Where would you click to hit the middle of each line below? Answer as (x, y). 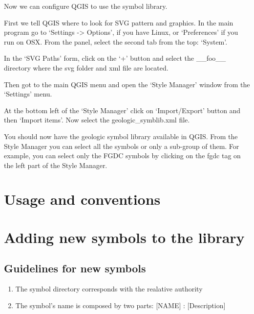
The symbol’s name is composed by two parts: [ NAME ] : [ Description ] (120, 305)
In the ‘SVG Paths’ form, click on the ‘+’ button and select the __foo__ (115, 58)
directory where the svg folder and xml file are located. (86, 67)
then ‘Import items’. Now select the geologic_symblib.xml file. (97, 120)
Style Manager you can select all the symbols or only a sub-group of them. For (122, 146)
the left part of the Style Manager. (56, 165)
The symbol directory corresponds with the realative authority (109, 289)
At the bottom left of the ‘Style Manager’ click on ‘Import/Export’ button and (122, 110)
